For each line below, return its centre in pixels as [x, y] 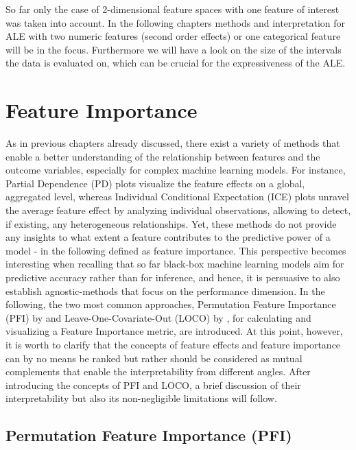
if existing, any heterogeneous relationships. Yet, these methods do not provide [171, 223]
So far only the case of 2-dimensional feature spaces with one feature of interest [173, 9]
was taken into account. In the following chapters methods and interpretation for [176, 22]
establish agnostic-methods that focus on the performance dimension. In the [165, 291]
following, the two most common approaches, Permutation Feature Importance [171, 304]
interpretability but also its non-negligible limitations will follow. [141, 398]
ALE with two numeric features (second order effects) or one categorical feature [173, 36]
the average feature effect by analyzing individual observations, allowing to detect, [178, 210]
